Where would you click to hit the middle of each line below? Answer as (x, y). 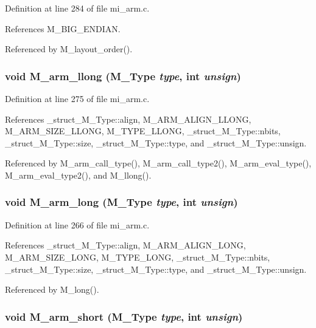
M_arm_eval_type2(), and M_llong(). (78, 175)
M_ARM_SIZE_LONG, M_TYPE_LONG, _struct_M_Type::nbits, (138, 257)
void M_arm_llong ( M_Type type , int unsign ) (123, 76)
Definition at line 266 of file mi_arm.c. (77, 224)
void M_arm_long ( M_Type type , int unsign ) (121, 202)
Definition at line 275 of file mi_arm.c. (77, 98)
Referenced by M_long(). (52, 289)
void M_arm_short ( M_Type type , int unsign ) (124, 316)
